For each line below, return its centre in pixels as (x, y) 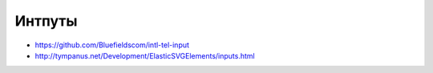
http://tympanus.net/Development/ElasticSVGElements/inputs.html (145, 55)
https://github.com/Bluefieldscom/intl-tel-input (112, 45)
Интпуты (46, 21)
